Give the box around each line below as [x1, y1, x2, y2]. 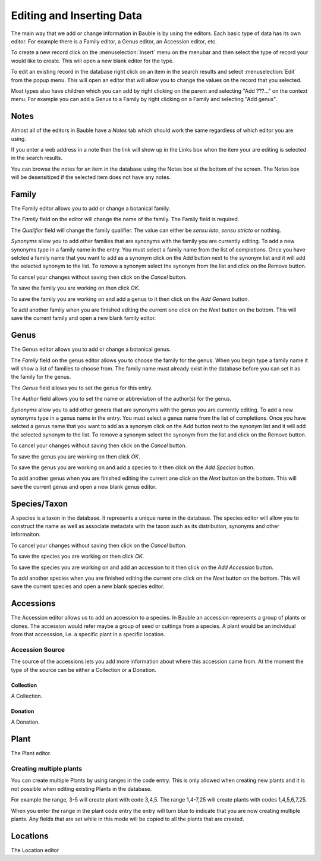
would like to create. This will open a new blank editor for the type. [11, 57, 174, 64]
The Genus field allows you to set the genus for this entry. [11, 384, 153, 391]
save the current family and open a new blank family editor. [11, 315, 156, 322]
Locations [11, 831, 49, 841]
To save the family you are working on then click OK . [11, 284, 140, 291]
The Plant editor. [11, 750, 52, 757]
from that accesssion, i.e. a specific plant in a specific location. [11, 631, 166, 638]
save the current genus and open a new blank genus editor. [11, 483, 157, 490]
